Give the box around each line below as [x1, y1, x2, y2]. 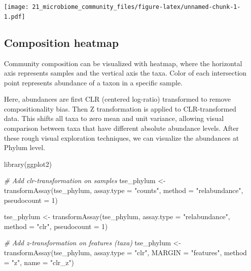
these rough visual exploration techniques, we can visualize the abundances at [4, 132, 239, 143]
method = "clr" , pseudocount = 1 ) [4, 221, 108, 231]
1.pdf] [4, 13, 25, 20]
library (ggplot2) [4, 158, 52, 169]
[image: [4, 3, 29, 10]
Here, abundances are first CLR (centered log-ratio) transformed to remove [4, 94, 231, 104]
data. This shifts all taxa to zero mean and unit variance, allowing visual [4, 113, 224, 123]
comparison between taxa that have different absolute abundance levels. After [4, 123, 239, 133]
